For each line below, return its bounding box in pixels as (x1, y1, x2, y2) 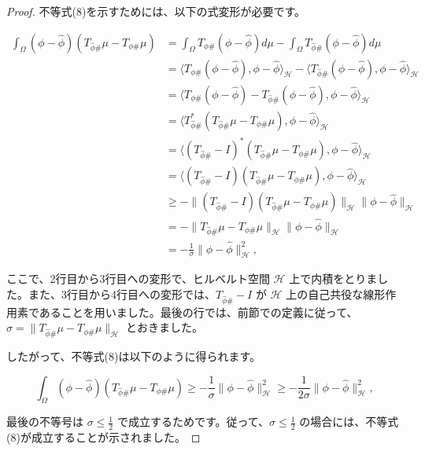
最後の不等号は (6, 413, 83, 430)
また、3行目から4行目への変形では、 (28, 285, 216, 302)
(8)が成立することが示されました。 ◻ (6, 429, 201, 445)
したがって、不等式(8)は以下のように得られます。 (6, 348, 261, 365)
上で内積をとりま (289, 270, 378, 287)
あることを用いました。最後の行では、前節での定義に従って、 (39, 303, 358, 320)
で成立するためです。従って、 (116, 413, 270, 430)
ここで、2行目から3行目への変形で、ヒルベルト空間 (6, 270, 270, 287)
